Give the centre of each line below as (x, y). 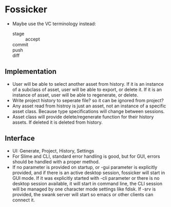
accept (32, 39)
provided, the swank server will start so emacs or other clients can (83, 194)
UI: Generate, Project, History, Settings (53, 150)
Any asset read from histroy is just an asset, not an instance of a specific (89, 106)
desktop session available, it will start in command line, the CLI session (87, 183)
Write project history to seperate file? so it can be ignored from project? (88, 100)
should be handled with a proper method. (56, 162)
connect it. (24, 200)
